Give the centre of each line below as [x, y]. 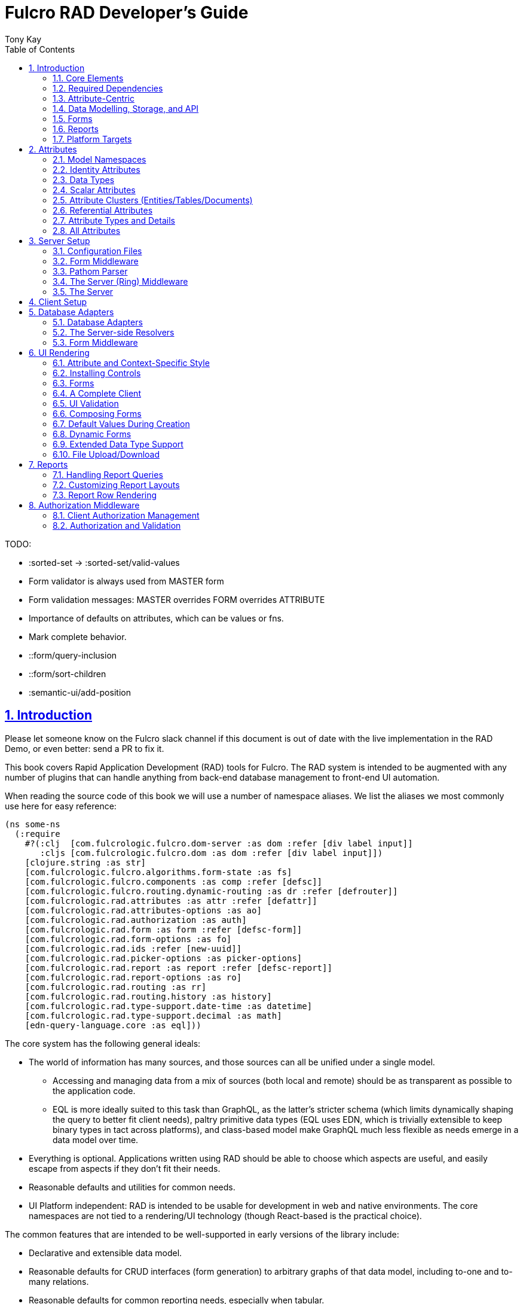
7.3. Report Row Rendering [105, 495]
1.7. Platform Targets [92, 139]
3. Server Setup [59, 240]
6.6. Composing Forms [97, 413]
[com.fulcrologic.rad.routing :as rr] [116, 987]
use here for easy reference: [61, 806]
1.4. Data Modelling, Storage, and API [126, 108]
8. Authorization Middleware [84, 505]
